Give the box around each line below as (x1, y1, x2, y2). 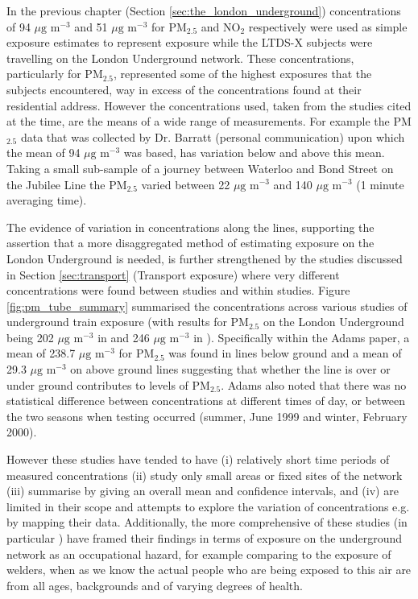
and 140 (273, 176, 312, 192)
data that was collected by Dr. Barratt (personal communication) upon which (20, 128, 405, 145)
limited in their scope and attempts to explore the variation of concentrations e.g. (6, 498, 410, 514)
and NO (201, 18, 241, 35)
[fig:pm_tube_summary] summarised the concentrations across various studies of (6, 297, 408, 314)
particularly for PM (6, 65, 103, 82)
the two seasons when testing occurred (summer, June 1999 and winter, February (6, 407, 408, 424)
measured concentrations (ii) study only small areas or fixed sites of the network (6, 466, 403, 483)
